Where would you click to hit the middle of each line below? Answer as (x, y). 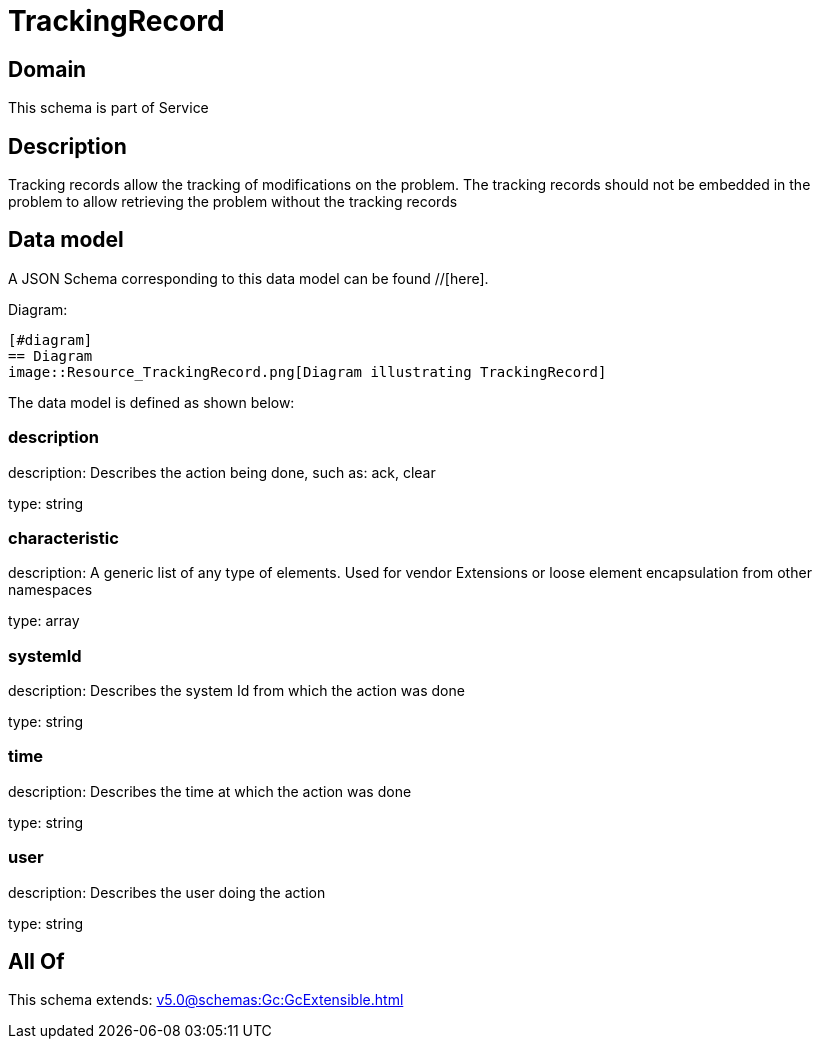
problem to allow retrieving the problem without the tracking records (233, 202)
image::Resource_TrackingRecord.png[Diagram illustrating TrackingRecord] (307, 371)
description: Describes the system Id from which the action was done (236, 691)
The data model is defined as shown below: (151, 402)
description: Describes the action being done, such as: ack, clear (222, 472)
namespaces (50, 590)
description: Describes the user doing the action (167, 892)
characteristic (63, 537)
